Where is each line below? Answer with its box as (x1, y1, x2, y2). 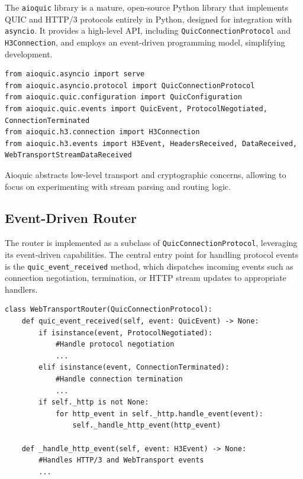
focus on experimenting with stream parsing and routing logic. (5, 180, 231, 192)
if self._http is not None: (38, 398, 149, 407)
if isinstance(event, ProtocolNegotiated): (38, 328, 212, 337)
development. (5, 47, 53, 60)
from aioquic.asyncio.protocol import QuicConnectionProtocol (5, 81, 255, 90)
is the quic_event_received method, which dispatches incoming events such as (5, 260, 294, 272)
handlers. (5, 283, 38, 295)
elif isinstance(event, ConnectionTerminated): (38, 363, 230, 372)
